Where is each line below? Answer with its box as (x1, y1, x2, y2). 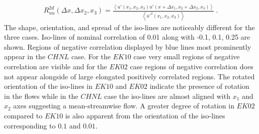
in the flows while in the (4, 90, 78, 101)
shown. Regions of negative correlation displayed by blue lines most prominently (4, 41, 251, 52)
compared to (4, 110, 43, 120)
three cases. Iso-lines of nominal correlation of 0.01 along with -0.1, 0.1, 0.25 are (4, 32, 250, 42)
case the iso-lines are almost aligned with (104, 90, 230, 101)
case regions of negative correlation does (130, 61, 253, 72)
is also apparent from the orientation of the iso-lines (65, 110, 225, 120)
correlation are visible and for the (4, 61, 107, 72)
